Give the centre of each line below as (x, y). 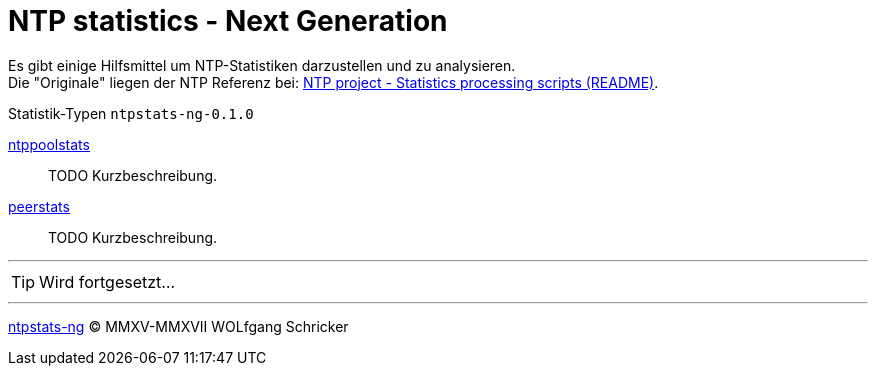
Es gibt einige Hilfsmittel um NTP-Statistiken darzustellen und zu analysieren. (262, 65)
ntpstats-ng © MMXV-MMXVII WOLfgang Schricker (178, 326)
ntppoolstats (49, 144)
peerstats (39, 206)
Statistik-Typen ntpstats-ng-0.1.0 (131, 113)
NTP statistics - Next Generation (228, 21)
